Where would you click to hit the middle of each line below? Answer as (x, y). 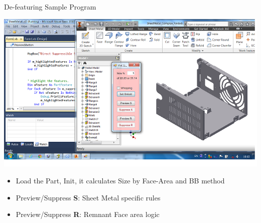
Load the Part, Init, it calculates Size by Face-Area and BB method (120, 180)
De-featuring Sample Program (50, 7)
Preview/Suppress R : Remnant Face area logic (88, 214)
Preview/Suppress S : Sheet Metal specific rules (88, 197)
